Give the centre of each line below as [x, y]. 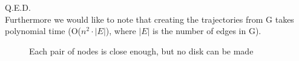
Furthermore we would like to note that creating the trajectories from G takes [149, 19]
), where [121, 31]
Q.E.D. [18, 7]
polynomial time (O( [43, 31]
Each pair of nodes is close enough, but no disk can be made [141, 51]
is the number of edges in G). [207, 31]
